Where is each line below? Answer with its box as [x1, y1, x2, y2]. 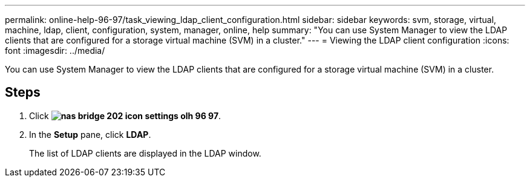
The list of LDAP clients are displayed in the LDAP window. [29, 148, 261, 158]
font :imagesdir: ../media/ [5, 45, 105, 56]
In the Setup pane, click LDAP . [29, 129, 151, 140]
